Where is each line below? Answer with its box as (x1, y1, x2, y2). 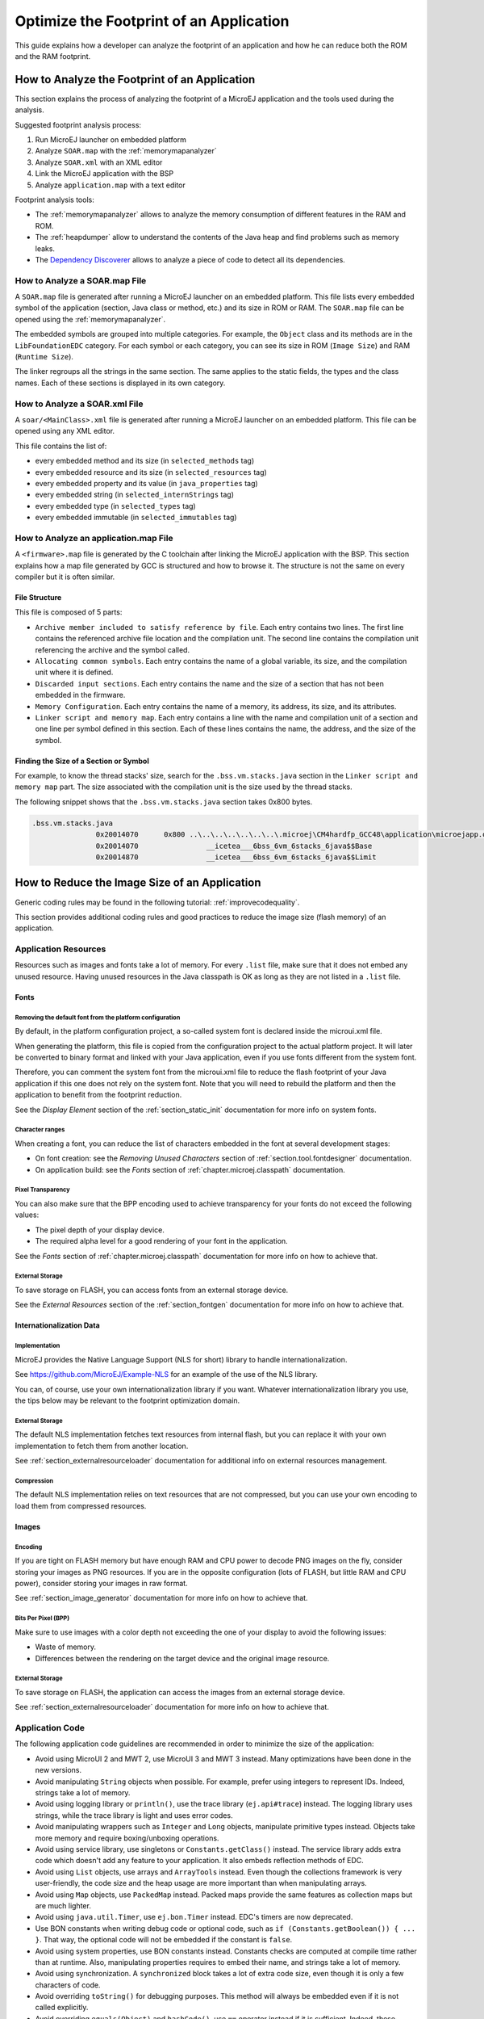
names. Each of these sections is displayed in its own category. (15, 378, 226, 388)
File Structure (15, 592, 62, 602)
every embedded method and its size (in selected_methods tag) (35, 456, 255, 466)
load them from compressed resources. (15, 1501, 147, 1510)
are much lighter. (35, 1900, 92, 1910)
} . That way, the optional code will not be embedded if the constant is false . (35, 1935, 293, 1945)
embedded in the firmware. (35, 690, 126, 700)
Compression (15, 1476, 54, 1485)
